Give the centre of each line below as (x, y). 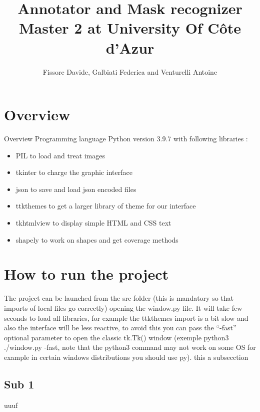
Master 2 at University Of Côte (130, 28)
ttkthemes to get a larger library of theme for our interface (106, 206)
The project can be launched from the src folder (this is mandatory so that (119, 298)
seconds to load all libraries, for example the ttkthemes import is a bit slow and (126, 318)
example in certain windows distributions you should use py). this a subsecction (126, 357)
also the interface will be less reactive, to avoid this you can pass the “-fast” (120, 328)
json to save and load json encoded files (76, 189)
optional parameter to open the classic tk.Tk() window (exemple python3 (116, 337)
